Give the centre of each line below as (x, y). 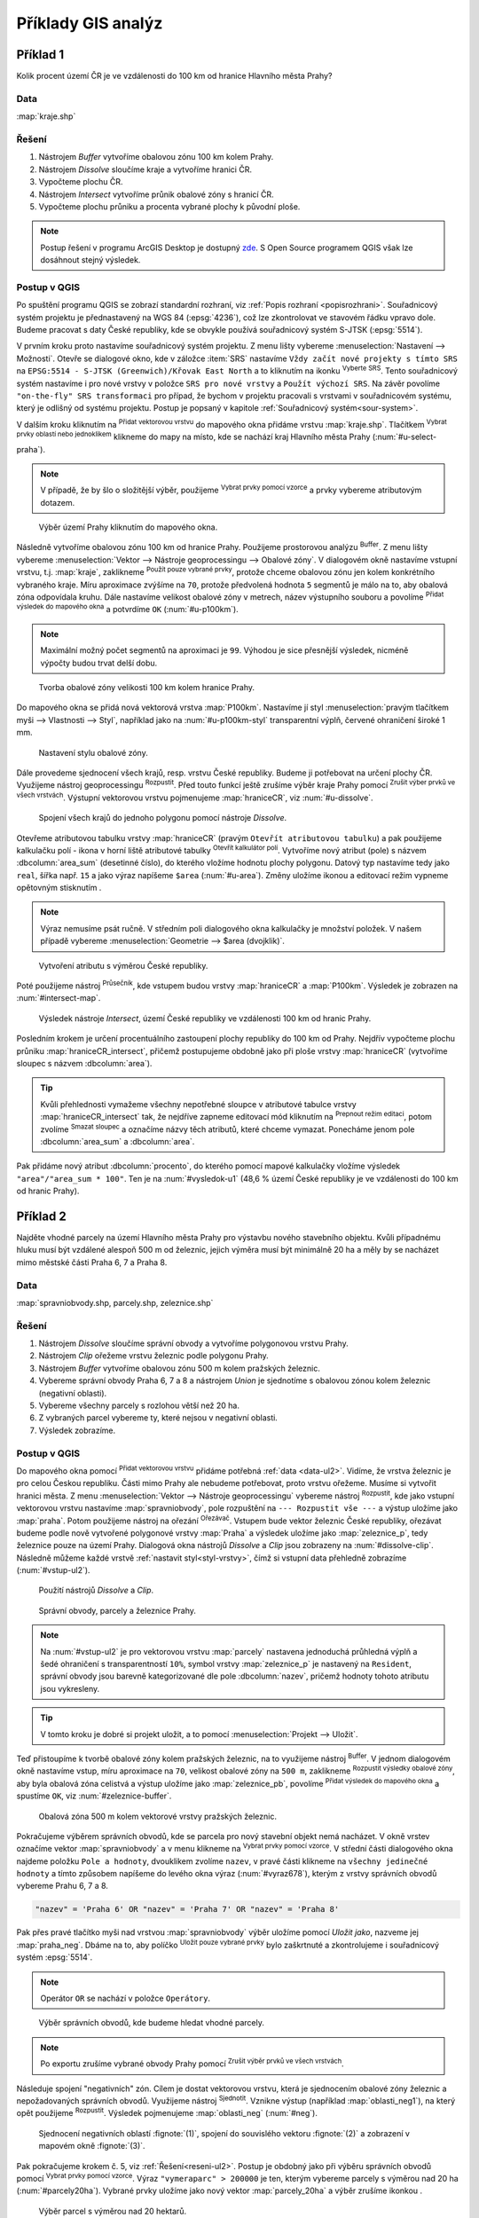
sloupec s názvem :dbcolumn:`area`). (84, 1063)
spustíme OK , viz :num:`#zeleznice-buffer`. (94, 1796)
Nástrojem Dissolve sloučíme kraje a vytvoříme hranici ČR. (145, 169)
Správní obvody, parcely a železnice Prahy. (118, 1610)
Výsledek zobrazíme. (77, 1430)
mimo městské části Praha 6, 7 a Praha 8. (92, 1262)
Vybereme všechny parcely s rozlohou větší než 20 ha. (139, 1405)
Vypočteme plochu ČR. (81, 182)
